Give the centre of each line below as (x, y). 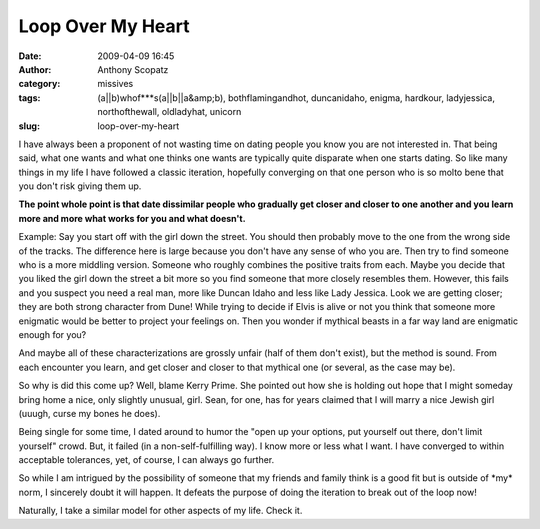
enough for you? (52, 334)
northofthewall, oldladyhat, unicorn (169, 112)
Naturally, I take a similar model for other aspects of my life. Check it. (160, 511)
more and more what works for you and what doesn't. (132, 218)
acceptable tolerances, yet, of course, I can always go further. (146, 460)
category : (39, 84)
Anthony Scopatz (133, 69)
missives (115, 84)
